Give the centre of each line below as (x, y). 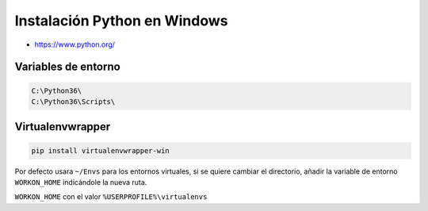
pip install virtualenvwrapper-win (100, 150)
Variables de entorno (67, 67)
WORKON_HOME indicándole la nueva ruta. (81, 182)
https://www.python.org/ (75, 44)
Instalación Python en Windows (121, 21)
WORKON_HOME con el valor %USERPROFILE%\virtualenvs (111, 197)
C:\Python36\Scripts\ (73, 102)
